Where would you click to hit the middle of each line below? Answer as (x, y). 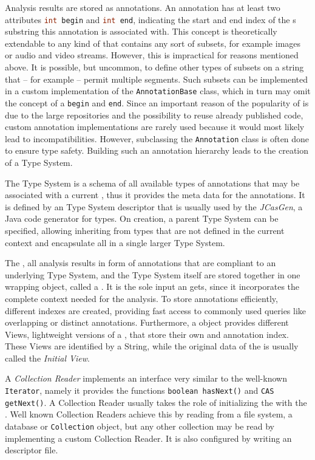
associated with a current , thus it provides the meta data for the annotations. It (155, 195)
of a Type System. (39, 162)
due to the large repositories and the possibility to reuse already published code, (154, 115)
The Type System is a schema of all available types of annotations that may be (152, 183)
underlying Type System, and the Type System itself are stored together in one (153, 274)
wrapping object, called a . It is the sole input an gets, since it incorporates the (152, 287)
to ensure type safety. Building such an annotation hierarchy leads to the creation (157, 150)
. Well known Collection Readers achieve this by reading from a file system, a (149, 414)
